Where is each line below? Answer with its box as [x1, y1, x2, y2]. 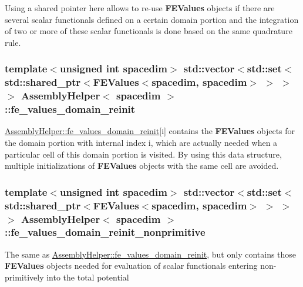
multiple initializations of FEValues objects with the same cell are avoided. [5, 159, 279, 172]
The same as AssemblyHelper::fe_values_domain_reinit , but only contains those [5, 248, 297, 260]
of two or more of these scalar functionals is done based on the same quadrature [5, 25, 292, 37]
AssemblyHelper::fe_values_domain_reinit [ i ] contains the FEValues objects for [5, 125, 295, 137]
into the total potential [46, 271, 129, 283]
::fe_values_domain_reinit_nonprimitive [5, 225, 206, 239]
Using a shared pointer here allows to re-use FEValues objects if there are [5, 2, 275, 14]
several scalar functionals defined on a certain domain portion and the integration [5, 13, 299, 25]
